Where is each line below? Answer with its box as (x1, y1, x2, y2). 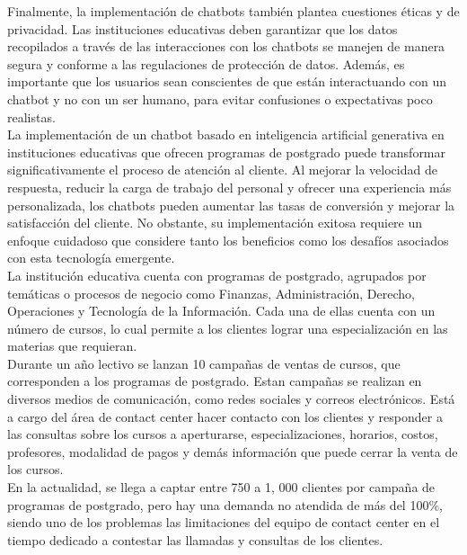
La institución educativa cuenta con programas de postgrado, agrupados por (7, 265, 427, 284)
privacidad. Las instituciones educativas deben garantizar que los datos (7, 19, 398, 38)
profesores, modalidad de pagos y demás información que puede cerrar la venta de (7, 442, 458, 461)
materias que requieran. (7, 336, 137, 355)
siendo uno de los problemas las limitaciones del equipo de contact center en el (7, 513, 440, 532)
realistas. (7, 107, 56, 126)
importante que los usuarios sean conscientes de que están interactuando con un (7, 72, 447, 91)
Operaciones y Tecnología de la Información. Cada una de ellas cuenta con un (7, 301, 436, 320)
